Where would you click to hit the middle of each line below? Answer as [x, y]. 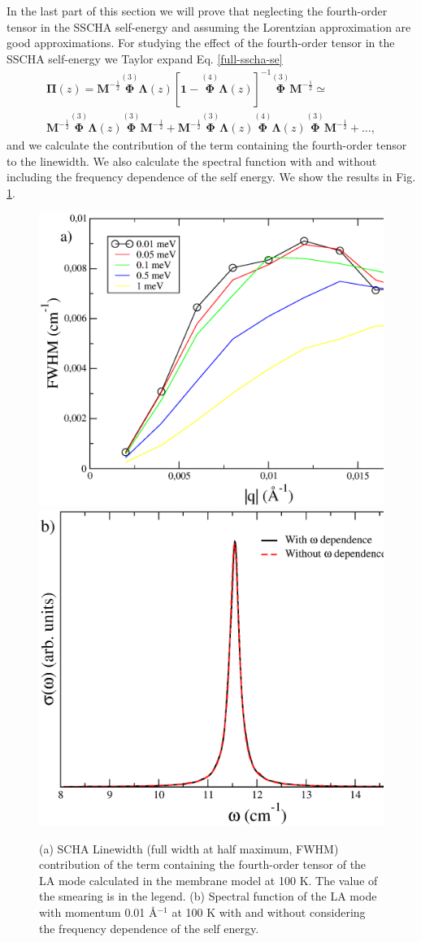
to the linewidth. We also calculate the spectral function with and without [192, 161]
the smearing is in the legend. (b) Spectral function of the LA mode [208, 896]
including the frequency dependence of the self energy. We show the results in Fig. [211, 177]
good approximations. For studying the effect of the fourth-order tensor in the [201, 43]
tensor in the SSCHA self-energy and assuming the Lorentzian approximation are [209, 26]
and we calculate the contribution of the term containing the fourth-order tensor [207, 145]
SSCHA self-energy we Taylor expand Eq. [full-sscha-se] [145, 58]
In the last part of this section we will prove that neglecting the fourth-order [197, 11]
